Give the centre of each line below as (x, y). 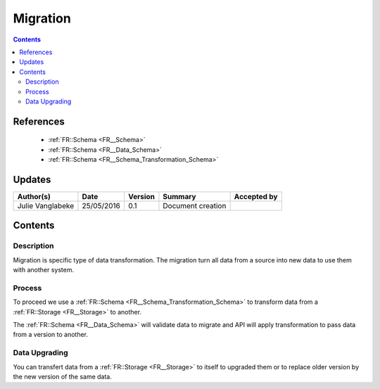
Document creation (195, 205)
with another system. (43, 270)
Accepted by (256, 196)
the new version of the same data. (63, 376)
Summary (179, 196)
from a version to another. (50, 335)
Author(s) (34, 196)
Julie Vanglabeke (46, 205)
